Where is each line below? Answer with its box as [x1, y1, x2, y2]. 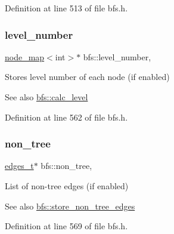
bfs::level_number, [83, 50, 151, 63]
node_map [5, 50, 45, 63]
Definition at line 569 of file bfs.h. [5, 220, 128, 232]
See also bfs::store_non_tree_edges [5, 199, 135, 212]
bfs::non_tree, [41, 159, 92, 172]
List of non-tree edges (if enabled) [5, 180, 129, 192]
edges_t [5, 159, 34, 172]
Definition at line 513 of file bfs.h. [5, 2, 128, 14]
